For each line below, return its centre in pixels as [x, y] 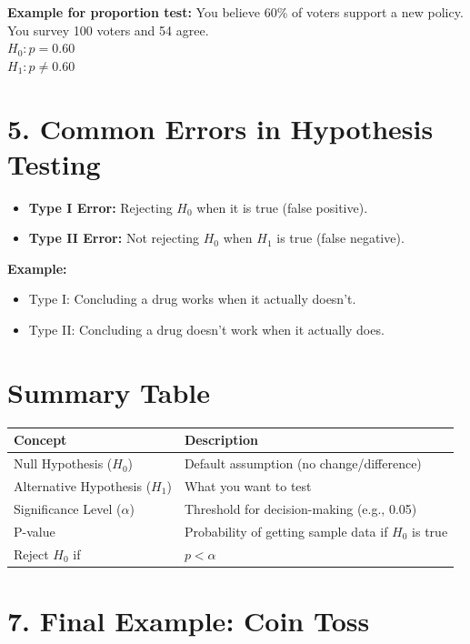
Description [221, 440]
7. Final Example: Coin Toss [189, 620]
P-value [35, 531]
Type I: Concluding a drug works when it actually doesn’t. [192, 299]
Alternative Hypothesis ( [83, 485]
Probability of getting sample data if [286, 531]
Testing [54, 163]
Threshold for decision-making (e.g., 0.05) [300, 508]
